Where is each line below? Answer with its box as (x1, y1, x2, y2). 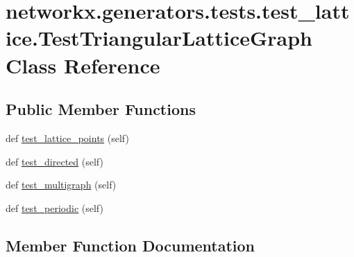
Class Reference (6, 51, 160, 79)
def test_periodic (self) (6, 200, 103, 215)
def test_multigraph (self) (6, 177, 117, 192)
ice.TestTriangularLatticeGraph (6, 24, 313, 52)
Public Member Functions (6, 98, 196, 120)
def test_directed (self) (6, 154, 103, 168)
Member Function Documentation (6, 234, 255, 256)
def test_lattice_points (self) (6, 130, 129, 145)
